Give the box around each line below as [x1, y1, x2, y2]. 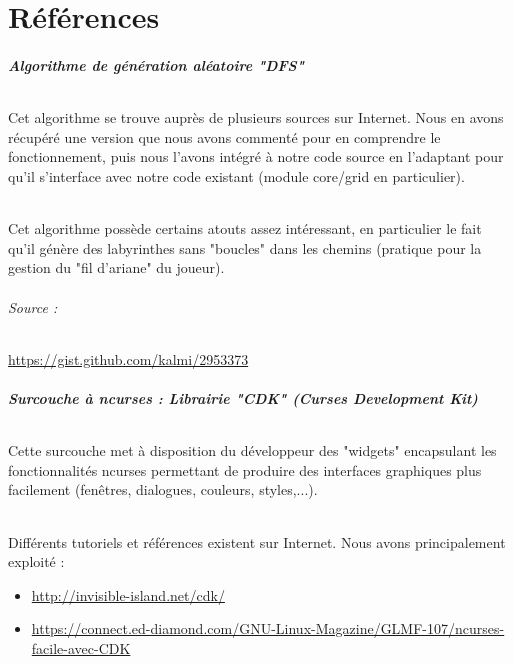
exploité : [8, 551, 65, 572]
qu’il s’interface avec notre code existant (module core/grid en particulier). [8, 165, 465, 186]
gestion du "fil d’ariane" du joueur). [8, 257, 225, 278]
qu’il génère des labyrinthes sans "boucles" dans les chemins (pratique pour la [8, 237, 482, 258]
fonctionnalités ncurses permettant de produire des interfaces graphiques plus [8, 459, 482, 480]
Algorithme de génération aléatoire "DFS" [8, 54, 304, 75]
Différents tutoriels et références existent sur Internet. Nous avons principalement [8, 531, 506, 552]
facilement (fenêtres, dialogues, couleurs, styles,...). [8, 479, 318, 500]
